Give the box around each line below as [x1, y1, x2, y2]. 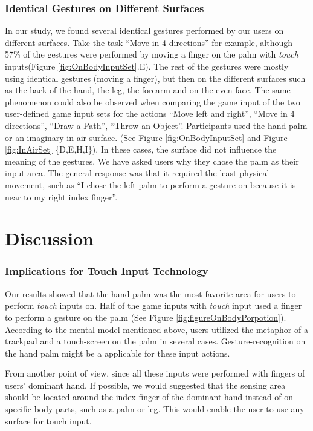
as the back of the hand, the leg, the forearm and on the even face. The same [5, 84, 291, 96]
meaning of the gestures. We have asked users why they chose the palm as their [5, 154, 299, 167]
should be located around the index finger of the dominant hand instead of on [5, 390, 294, 403]
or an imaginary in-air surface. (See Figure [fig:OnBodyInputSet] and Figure [5, 131, 288, 143]
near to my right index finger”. [5, 190, 118, 203]
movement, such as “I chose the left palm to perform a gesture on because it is [5, 178, 296, 191]
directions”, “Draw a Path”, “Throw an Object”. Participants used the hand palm [5, 119, 308, 131]
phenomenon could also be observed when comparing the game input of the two [5, 95, 300, 108]
